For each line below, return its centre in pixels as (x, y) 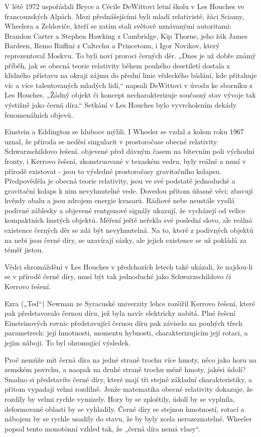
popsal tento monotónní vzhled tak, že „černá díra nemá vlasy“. (102, 428)
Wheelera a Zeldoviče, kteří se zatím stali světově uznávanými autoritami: (118, 26)
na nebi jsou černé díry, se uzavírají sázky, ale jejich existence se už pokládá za (125, 240)
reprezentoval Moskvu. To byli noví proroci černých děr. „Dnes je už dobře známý (130, 55)
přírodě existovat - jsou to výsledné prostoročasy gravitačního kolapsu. (113, 171)
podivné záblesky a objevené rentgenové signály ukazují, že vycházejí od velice (125, 210)
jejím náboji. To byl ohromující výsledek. (68, 342)
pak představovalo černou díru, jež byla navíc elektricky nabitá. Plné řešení (120, 313)
